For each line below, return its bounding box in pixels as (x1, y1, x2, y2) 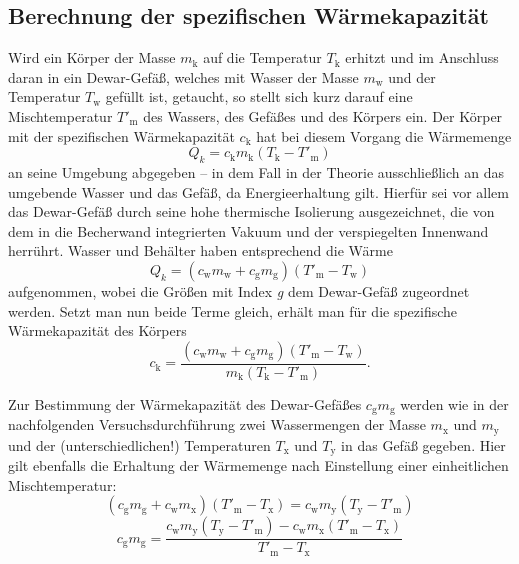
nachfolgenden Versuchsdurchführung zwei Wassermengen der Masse (8, 414, 426, 435)
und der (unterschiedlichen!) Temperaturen (8, 434, 271, 455)
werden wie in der (400, 393, 509, 414)
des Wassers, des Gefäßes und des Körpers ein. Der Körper (143, 105, 503, 126)
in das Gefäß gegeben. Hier (341, 434, 506, 455)
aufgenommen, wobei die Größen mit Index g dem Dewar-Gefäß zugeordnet (8, 280, 470, 301)
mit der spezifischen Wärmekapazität (8, 125, 235, 146)
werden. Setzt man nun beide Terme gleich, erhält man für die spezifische (8, 300, 458, 321)
